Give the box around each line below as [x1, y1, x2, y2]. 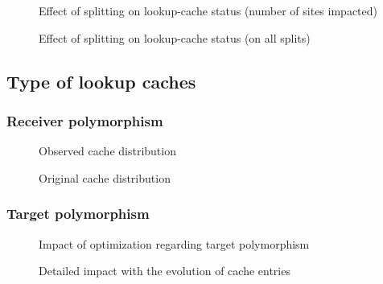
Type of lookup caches [6, 68, 196, 93]
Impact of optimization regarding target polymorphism [39, 235, 310, 252]
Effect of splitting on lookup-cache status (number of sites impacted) [39, 2, 377, 19]
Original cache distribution [39, 169, 171, 186]
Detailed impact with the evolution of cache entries [39, 262, 290, 279]
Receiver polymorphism [6, 110, 163, 130]
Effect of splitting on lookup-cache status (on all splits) [39, 29, 311, 46]
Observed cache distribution [39, 142, 176, 159]
